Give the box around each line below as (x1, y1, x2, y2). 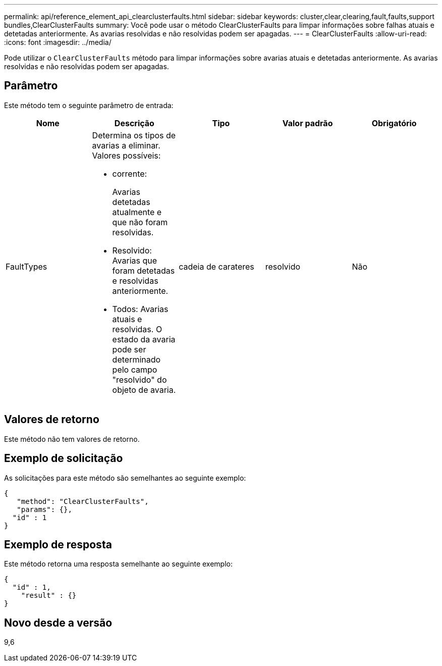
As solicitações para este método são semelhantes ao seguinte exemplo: (4, 473, 246, 482)
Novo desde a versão (4, 616, 113, 629)
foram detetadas (112, 265, 175, 276)
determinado (112, 354, 161, 365)
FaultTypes (6, 261, 47, 272)
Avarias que (112, 255, 157, 266)
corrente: (112, 168, 147, 179)
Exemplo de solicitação (4, 452, 123, 465)
